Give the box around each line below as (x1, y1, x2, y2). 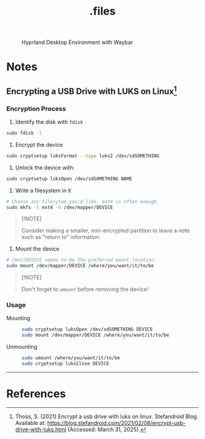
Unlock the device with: (15, 163, 75, 171)
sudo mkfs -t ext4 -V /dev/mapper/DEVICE (6, 204, 113, 210)
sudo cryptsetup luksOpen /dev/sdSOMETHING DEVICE (21, 326, 153, 333)
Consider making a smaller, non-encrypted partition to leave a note (21, 227, 190, 234)
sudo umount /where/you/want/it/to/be (21, 355, 120, 361)
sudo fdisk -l (6, 130, 43, 137)
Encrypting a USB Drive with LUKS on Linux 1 (6, 84, 177, 96)
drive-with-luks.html (15, 426, 67, 433)
